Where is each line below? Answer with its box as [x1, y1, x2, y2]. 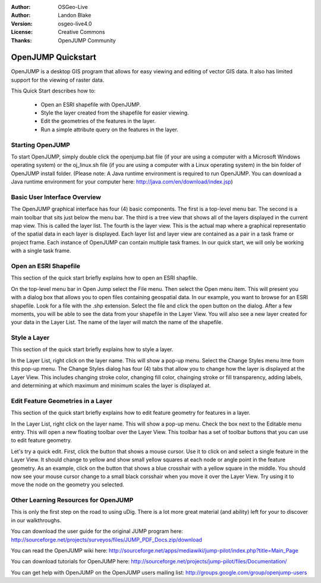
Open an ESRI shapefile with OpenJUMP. [40, 101, 141, 108]
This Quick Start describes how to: [11, 87, 96, 95]
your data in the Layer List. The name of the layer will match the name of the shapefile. [11, 319, 223, 326]
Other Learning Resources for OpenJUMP [11, 496, 134, 504]
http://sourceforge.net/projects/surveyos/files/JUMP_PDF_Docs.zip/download [11, 536, 202, 543]
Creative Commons [58, 29, 105, 36]
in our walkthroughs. [11, 516, 62, 524]
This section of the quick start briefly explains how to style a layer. [11, 346, 174, 353]
